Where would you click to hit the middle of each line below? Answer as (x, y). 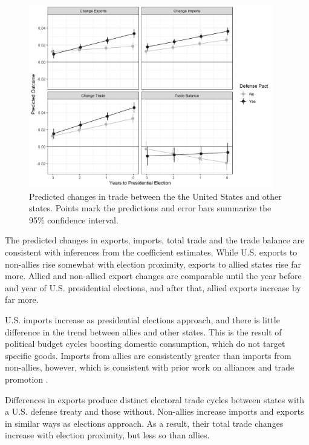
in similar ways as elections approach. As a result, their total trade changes (144, 423)
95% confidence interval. (74, 219)
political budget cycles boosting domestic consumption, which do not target (145, 344)
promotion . (27, 379)
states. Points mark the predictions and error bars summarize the (150, 208)
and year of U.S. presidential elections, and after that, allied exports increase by (153, 287)
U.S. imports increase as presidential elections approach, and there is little (142, 320)
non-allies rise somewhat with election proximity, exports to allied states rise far (153, 264)
